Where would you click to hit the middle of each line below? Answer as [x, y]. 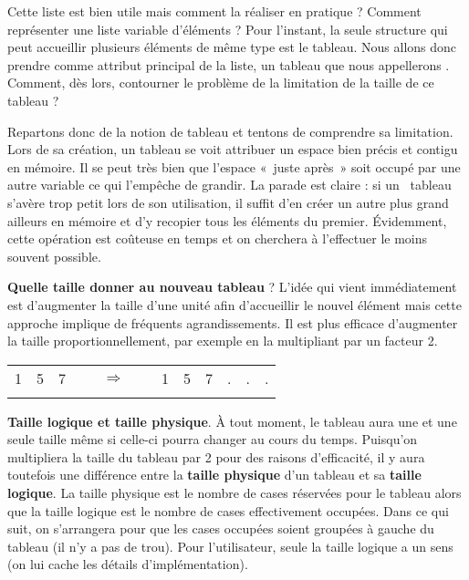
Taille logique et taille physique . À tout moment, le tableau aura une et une [232, 421]
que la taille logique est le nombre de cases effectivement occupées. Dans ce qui [228, 510]
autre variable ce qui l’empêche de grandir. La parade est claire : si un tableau [229, 185]
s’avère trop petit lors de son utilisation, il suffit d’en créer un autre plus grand [228, 202]
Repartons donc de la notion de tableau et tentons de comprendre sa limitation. [230, 131]
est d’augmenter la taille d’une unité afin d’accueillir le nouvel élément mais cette [234, 304]
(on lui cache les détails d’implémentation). [128, 564]
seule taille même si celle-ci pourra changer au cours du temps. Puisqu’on [213, 439]
